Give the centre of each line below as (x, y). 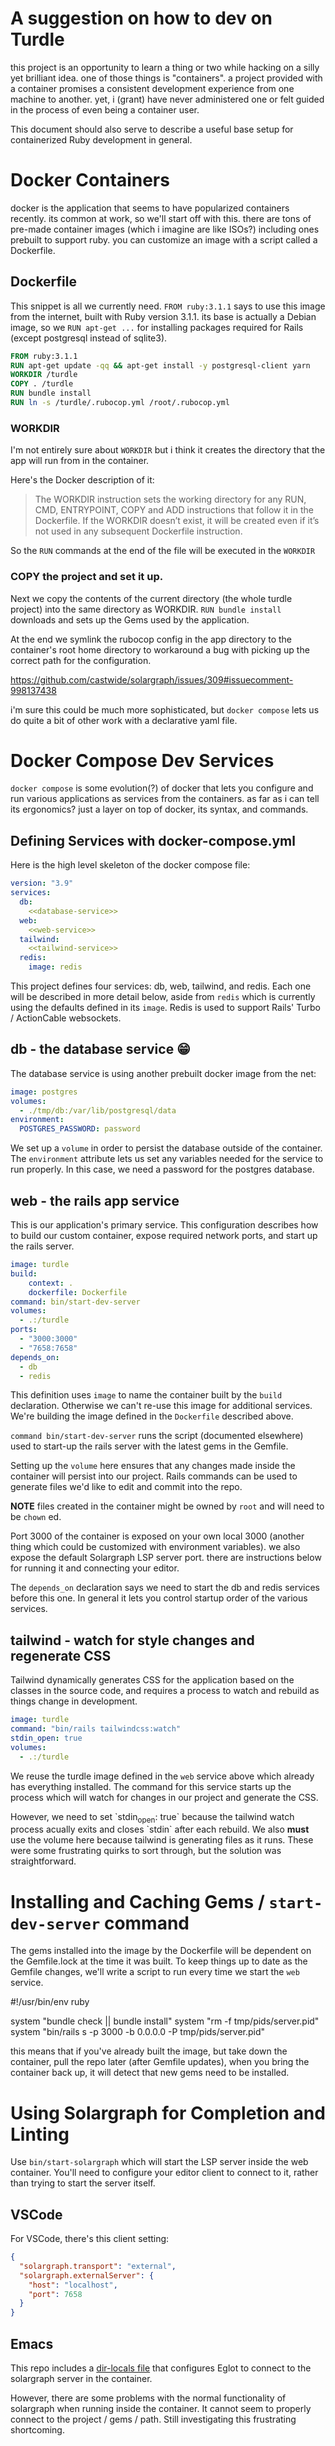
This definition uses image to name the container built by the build (146, 1395)
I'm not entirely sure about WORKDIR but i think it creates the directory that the (168, 450)
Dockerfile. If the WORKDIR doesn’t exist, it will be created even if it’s (177, 521)
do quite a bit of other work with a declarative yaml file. (124, 720)
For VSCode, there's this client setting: (90, 2239)
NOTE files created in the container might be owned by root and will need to (167, 1506)
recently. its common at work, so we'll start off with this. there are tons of (161, 218)
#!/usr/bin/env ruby (50, 2002)
